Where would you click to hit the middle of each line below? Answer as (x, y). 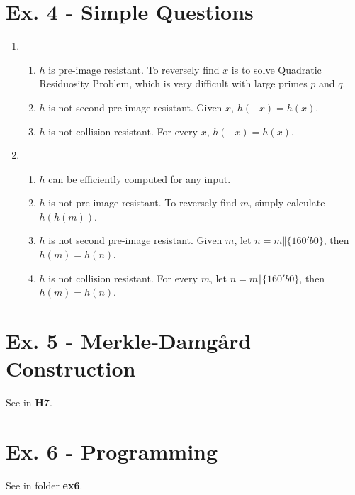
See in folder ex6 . (44, 485)
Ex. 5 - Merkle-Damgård (129, 341)
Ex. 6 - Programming (112, 451)
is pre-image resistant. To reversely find (134, 69)
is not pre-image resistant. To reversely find (143, 202)
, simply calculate (287, 202)
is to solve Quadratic (276, 69)
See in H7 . (29, 402)
